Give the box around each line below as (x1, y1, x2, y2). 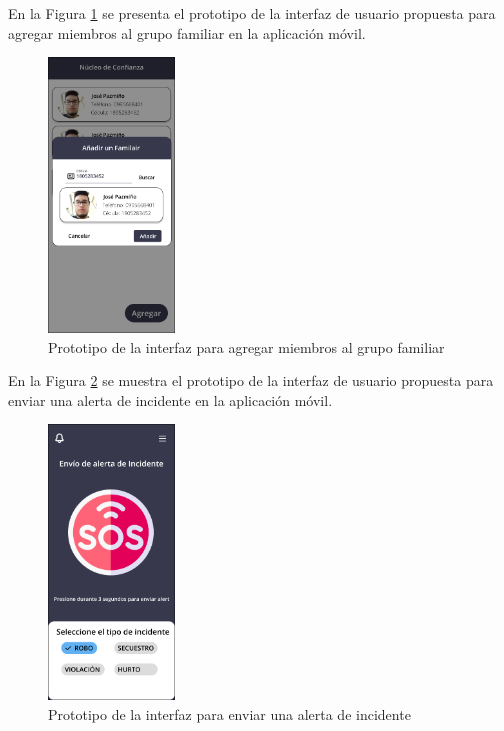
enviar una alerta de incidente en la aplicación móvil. (8, 389, 333, 410)
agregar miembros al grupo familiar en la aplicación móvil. (8, 22, 366, 43)
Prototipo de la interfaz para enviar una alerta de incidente (48, 703, 411, 724)
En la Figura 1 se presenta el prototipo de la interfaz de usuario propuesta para (8, 3, 496, 23)
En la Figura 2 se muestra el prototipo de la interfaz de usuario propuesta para (8, 370, 494, 391)
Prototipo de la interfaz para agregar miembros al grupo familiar (48, 336, 445, 357)
